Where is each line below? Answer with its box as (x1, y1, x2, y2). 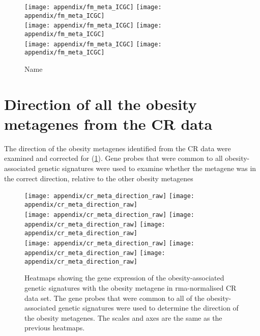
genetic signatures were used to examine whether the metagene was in (38, 163, 256, 174)
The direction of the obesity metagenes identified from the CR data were (4, 143, 231, 153)
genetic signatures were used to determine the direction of (58, 302, 239, 313)
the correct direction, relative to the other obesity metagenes (4, 173, 193, 183)
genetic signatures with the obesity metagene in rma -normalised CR (24, 283, 237, 293)
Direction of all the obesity (4, 93, 197, 114)
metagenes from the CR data (4, 113, 213, 134)
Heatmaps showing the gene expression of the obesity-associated (24, 272, 224, 283)
